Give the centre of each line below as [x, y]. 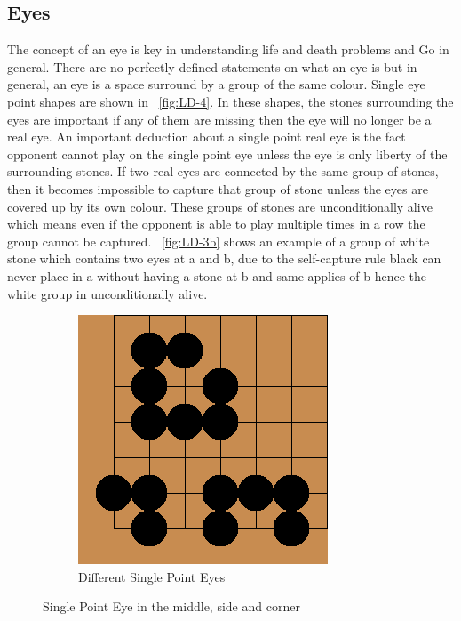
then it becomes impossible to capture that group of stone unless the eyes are [218, 188]
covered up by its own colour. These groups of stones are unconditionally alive [220, 206]
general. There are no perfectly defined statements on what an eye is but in [212, 66]
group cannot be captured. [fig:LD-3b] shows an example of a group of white [219, 241]
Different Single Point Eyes [152, 576]
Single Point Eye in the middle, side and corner [171, 606]
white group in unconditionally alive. [107, 293]
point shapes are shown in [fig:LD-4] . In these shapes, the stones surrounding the [230, 101]
